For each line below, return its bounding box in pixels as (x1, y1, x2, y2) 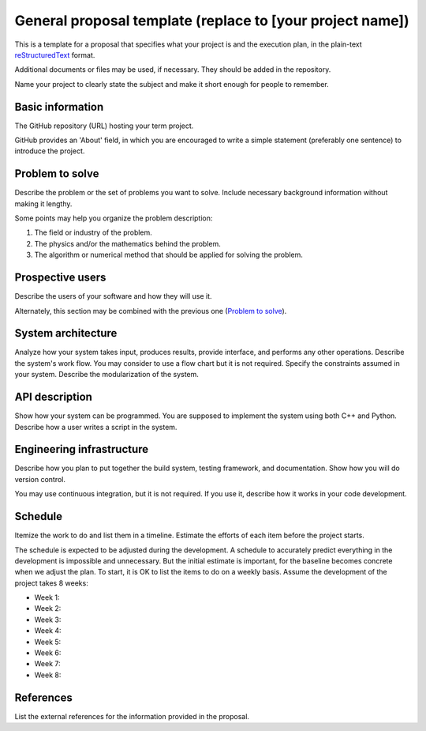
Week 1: (34, 593, 60, 602)
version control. (14, 474, 66, 484)
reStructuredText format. (14, 50, 95, 59)
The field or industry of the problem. (34, 228, 153, 237)
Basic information (14, 100, 104, 114)
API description (14, 390, 92, 404)
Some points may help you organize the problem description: (14, 213, 213, 223)
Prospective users (14, 271, 106, 284)
